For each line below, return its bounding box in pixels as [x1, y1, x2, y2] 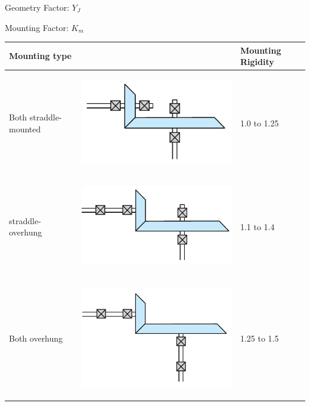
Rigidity [240, 55, 274, 68]
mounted [9, 122, 41, 135]
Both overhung [9, 332, 63, 345]
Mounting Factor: [5, 21, 69, 33]
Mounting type [9, 49, 72, 62]
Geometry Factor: [5, 1, 70, 13]
